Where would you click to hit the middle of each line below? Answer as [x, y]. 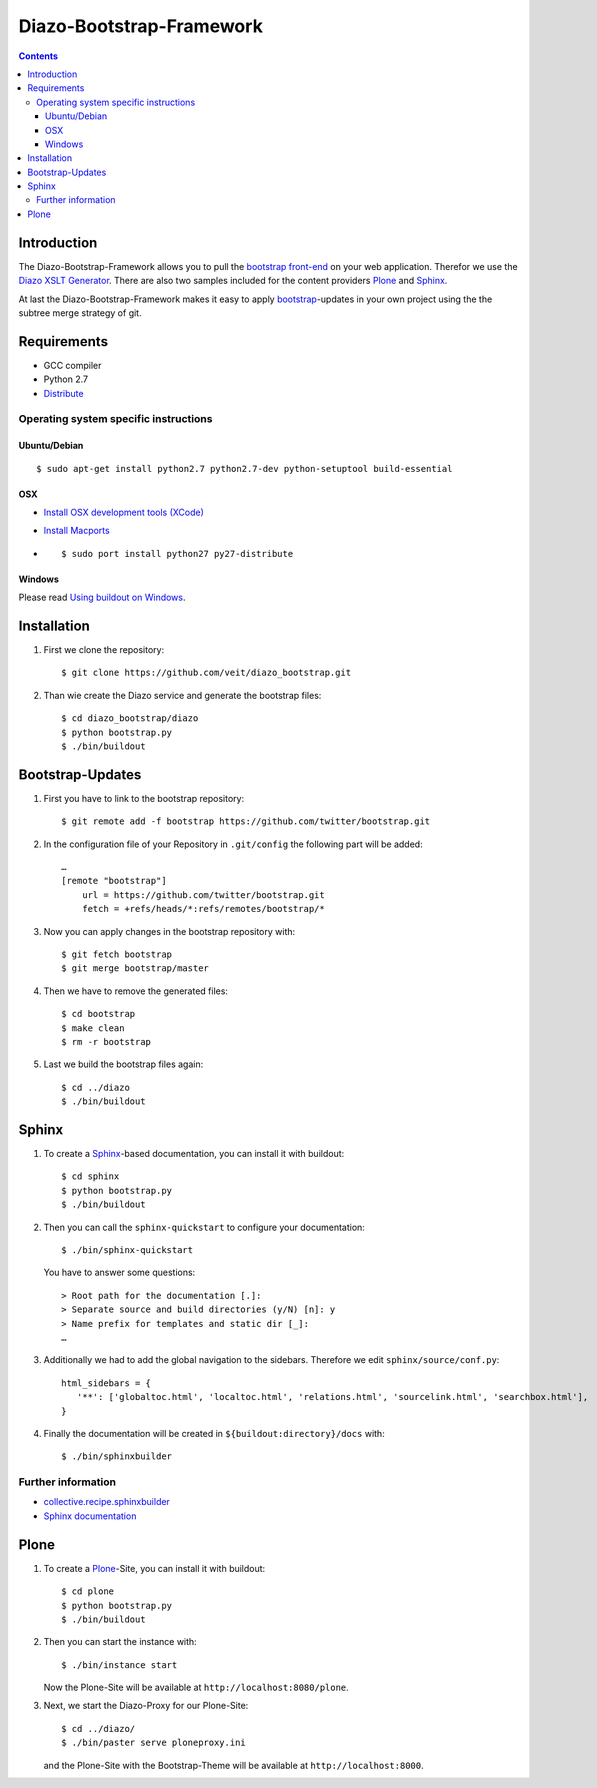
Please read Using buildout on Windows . [102, 597]
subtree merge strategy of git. [80, 312]
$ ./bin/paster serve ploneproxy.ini [154, 1743]
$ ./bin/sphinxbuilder [117, 1456]
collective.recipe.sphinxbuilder [106, 1502]
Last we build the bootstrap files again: [123, 1064]
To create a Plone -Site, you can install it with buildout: [154, 1568]
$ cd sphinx [90, 1176]
